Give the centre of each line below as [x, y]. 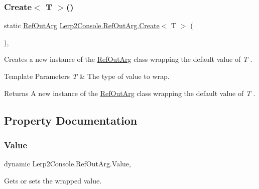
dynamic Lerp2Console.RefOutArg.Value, [68, 164]
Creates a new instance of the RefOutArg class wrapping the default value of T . [128, 59]
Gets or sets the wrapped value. [53, 180]
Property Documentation [71, 120]
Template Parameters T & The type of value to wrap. [87, 76]
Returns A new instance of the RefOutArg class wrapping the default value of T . [130, 93]
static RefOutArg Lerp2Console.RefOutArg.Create [82, 25]
